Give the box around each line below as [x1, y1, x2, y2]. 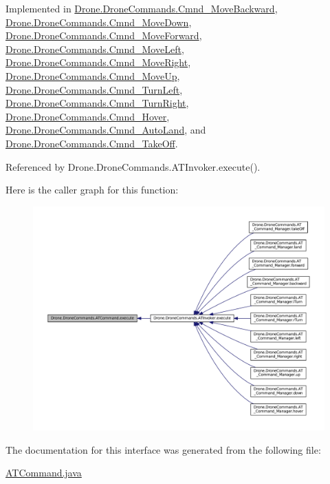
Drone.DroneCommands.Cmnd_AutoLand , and [5, 123, 206, 137]
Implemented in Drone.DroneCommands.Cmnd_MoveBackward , [5, 1, 278, 15]
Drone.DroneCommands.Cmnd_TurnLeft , [5, 82, 183, 96]
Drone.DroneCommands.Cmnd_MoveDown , [5, 14, 192, 29]
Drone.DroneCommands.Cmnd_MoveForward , [5, 28, 202, 43]
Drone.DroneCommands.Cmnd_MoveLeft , [5, 41, 184, 56]
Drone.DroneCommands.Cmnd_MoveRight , [5, 55, 191, 70]
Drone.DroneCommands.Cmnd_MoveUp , [5, 68, 180, 83]
